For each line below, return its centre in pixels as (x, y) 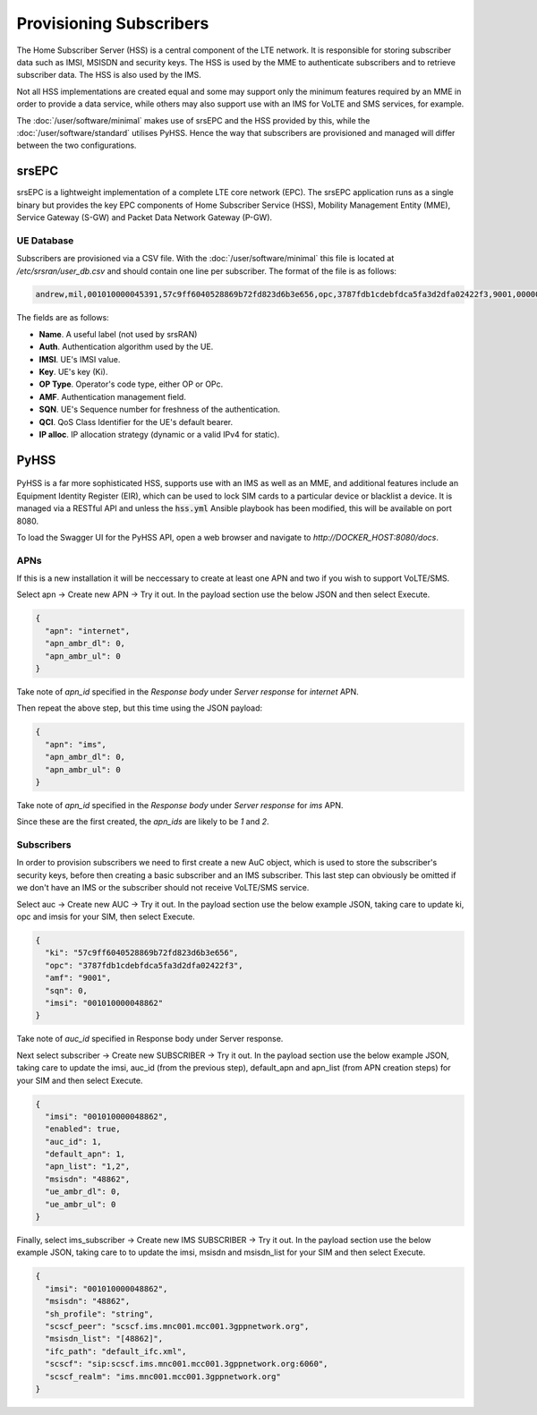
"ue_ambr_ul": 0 (81, 1204)
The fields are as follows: (63, 318)
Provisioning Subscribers (113, 23)
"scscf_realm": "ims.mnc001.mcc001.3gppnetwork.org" (163, 1377)
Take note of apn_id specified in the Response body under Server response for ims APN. (180, 805)
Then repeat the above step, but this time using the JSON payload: (140, 708)
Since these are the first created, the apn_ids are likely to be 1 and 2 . (143, 822)
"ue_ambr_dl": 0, (83, 1192)
